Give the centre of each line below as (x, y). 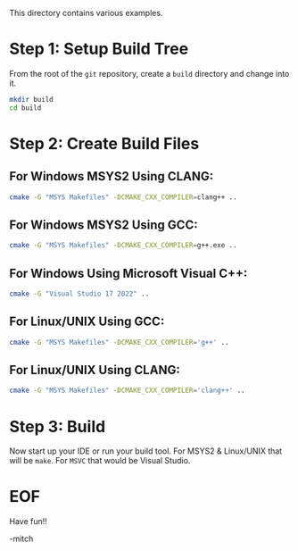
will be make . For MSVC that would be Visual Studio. (100, 461)
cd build (25, 108)
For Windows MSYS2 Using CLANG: (112, 176)
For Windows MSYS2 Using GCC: (103, 225)
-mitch (21, 538)
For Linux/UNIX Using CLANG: (95, 370)
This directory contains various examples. (86, 13)
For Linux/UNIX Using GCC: (87, 322)
